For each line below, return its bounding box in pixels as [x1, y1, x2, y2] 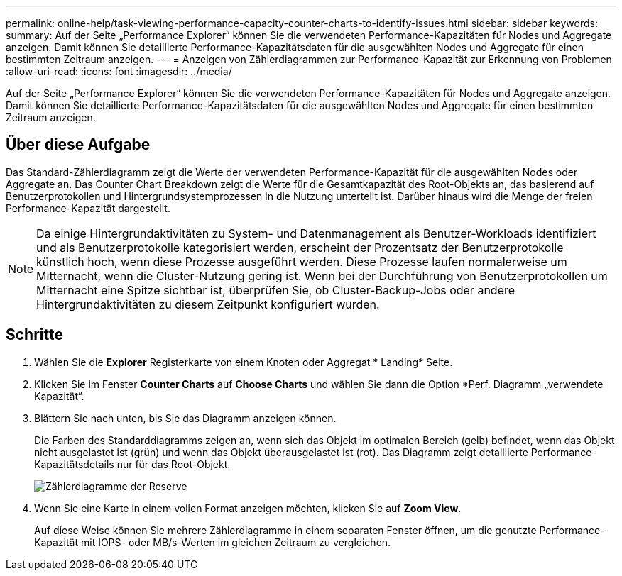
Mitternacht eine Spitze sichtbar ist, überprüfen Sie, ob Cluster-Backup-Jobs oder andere [36, 282, 515, 297]
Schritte [6, 326, 63, 344]
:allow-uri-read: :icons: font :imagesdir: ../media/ [6, 65, 232, 77]
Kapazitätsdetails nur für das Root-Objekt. [34, 458, 231, 470]
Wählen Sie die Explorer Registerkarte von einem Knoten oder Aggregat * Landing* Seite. [34, 355, 453, 368]
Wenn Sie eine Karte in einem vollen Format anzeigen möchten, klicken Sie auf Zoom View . [34, 502, 462, 514]
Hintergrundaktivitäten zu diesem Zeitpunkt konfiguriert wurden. [36, 297, 380, 311]
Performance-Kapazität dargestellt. [6, 201, 170, 214]
